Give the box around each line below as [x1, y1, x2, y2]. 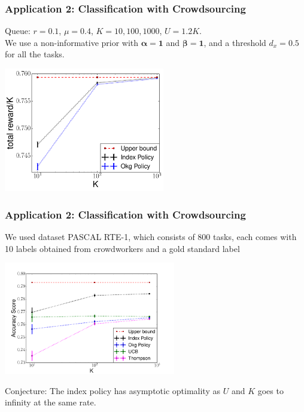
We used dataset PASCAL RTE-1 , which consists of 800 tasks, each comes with [5, 230, 297, 242]
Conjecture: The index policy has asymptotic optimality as [5, 384, 220, 396]
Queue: [5, 24, 31, 37]
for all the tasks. [5, 48, 65, 60]
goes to [257, 384, 284, 396]
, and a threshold [203, 36, 266, 48]
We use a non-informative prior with [5, 36, 139, 48]
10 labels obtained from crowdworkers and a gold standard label [5, 242, 240, 254]
